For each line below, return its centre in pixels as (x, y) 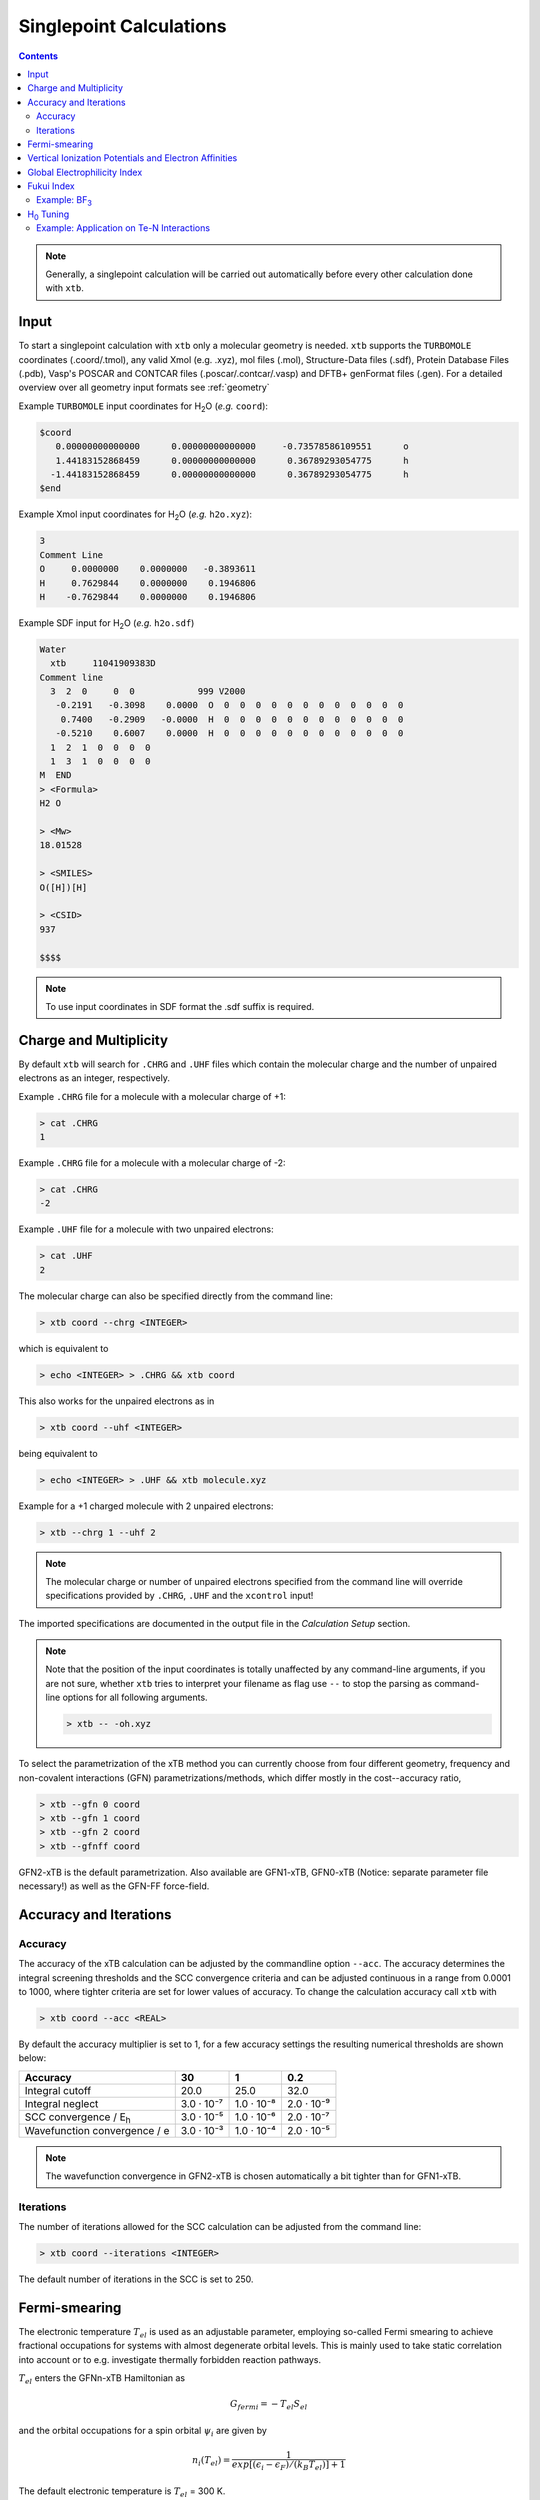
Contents (38, 56)
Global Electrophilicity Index (85, 172)
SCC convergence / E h (77, 2117)
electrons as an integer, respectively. (94, 1078)
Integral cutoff (58, 2090)
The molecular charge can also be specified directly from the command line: (176, 1296)
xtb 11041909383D (103, 663)
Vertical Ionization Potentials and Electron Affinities (132, 158)
